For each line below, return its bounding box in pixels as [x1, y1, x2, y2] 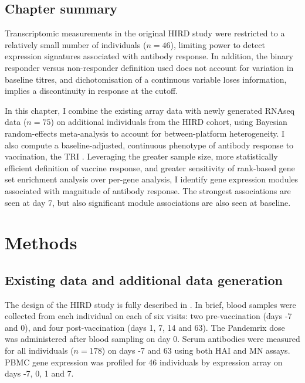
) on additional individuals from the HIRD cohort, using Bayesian [50, 116, 287, 128]
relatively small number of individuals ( [5, 38, 147, 50]
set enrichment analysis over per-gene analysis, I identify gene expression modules [5, 173, 299, 185]
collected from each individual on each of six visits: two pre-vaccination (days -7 [5, 310, 292, 322]
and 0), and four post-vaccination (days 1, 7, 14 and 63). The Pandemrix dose [5, 321, 285, 333]
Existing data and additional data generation [5, 270, 283, 289]
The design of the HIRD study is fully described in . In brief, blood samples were [5, 298, 296, 310]
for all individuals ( [5, 344, 74, 357]
